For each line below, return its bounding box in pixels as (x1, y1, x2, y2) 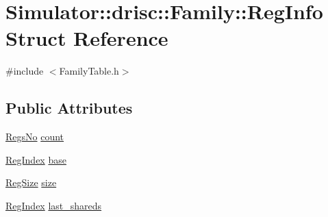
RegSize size (5, 175, 57, 190)
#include (5, 64, 44, 78)
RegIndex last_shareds (5, 198, 102, 212)
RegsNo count (5, 129, 64, 144)
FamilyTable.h (59, 64, 119, 78)
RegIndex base (5, 152, 66, 166)
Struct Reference (5, 24, 168, 52)
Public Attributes (5, 97, 133, 118)
